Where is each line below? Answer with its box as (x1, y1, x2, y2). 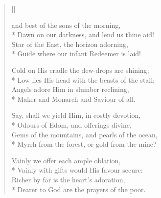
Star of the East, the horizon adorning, (11, 39, 128, 49)
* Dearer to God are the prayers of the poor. (11, 184, 146, 194)
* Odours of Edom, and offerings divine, (11, 119, 132, 130)
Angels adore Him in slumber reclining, (11, 84, 129, 94)
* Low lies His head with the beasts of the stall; (11, 74, 155, 85)
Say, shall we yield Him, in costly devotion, (11, 110, 141, 120)
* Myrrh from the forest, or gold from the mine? (11, 139, 157, 149)
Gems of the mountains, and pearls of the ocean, (11, 129, 158, 139)
